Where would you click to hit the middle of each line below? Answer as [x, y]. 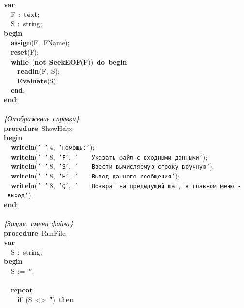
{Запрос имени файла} [39, 223]
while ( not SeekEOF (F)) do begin [69, 61]
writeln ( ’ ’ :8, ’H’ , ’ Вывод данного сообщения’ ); [95, 175]
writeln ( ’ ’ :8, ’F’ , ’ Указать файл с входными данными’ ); [109, 156]
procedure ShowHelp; [39, 128]
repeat [22, 290]
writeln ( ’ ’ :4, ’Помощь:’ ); [53, 147]
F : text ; [25, 14]
